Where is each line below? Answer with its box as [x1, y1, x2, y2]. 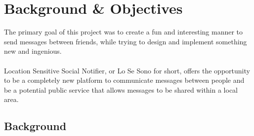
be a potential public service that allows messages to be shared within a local [4, 84, 238, 95]
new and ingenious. [4, 46, 62, 56]
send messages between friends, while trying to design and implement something [4, 36, 247, 46]
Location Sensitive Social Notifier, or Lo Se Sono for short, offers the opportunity [4, 65, 250, 75]
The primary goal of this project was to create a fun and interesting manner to [4, 27, 243, 37]
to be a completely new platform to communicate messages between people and [4, 75, 245, 85]
